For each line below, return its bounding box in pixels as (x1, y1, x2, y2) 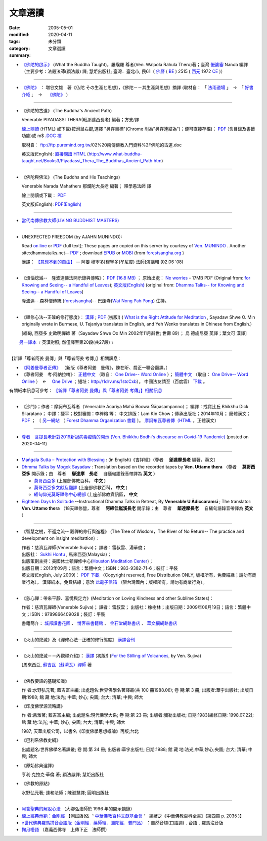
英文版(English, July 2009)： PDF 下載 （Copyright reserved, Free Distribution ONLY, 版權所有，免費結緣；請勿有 (21, 572, 252, 578)
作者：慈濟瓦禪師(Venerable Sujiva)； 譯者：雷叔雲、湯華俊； (21, 544, 147, 550)
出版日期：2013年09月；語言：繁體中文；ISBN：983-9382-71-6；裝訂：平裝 (21, 565, 178, 571)
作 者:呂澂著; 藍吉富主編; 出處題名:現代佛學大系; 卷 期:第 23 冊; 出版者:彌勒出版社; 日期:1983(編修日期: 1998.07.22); (21, 712, 254, 718)
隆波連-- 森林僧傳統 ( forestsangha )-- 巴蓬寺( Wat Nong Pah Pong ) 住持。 (21, 298, 169, 304)
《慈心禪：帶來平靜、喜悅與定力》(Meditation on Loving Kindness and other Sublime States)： (21, 595, 214, 601)
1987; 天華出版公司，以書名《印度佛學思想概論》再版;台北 (21, 728, 139, 734)
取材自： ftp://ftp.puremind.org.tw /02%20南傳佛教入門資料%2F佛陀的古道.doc (21, 141, 182, 148)
